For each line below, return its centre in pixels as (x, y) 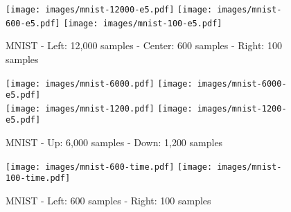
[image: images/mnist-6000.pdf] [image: (99, 83)
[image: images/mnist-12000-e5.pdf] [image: (109, 10)
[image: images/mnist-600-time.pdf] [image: (109, 167)
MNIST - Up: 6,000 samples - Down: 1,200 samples (114, 142)
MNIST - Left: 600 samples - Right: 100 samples (108, 201)
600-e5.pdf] (33, 23)
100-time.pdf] (38, 178)
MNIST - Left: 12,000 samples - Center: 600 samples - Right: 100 (144, 45)
